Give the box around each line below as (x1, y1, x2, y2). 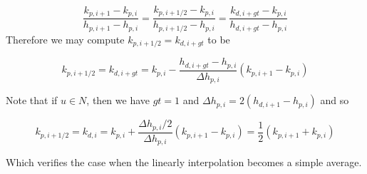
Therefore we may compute (6, 31, 125, 46)
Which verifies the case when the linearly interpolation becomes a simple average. (6, 155, 362, 170)
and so (320, 93, 349, 108)
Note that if (6, 93, 58, 108)
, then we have (86, 93, 150, 108)
